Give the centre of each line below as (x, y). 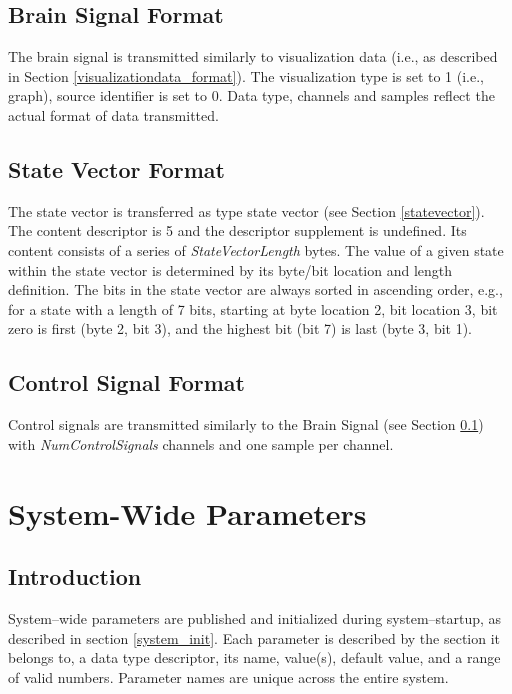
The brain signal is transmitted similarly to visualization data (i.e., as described (253, 56)
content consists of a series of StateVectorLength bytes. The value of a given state (256, 249)
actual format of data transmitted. (113, 114)
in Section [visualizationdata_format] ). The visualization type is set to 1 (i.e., (246, 75)
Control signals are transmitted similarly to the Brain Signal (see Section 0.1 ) (246, 424)
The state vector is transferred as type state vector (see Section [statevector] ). (246, 210)
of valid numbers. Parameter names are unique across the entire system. (228, 676)
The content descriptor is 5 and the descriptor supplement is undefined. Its (237, 230)
